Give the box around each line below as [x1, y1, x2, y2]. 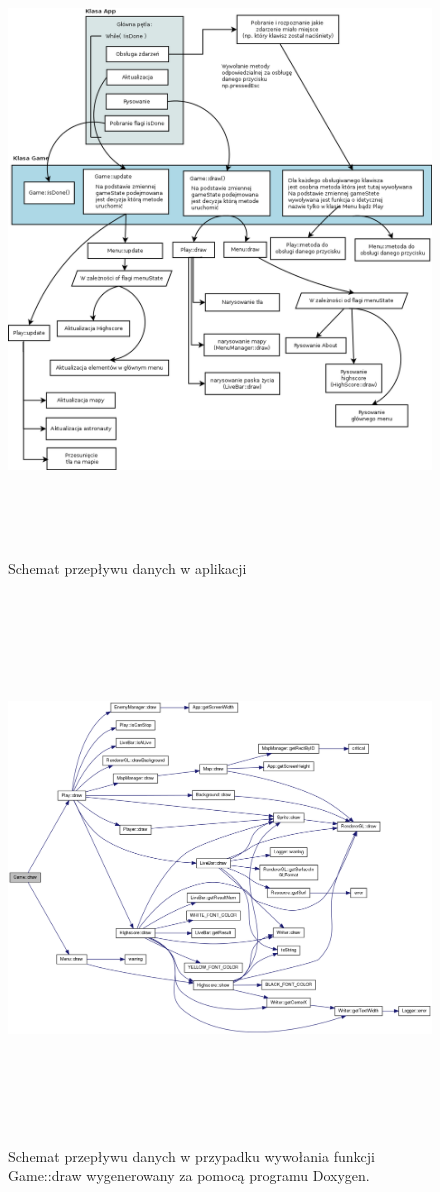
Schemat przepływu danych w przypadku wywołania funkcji [8, 1145, 375, 1166]
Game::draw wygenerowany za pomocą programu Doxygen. [8, 1165, 370, 1186]
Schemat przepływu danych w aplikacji [8, 557, 247, 578]
